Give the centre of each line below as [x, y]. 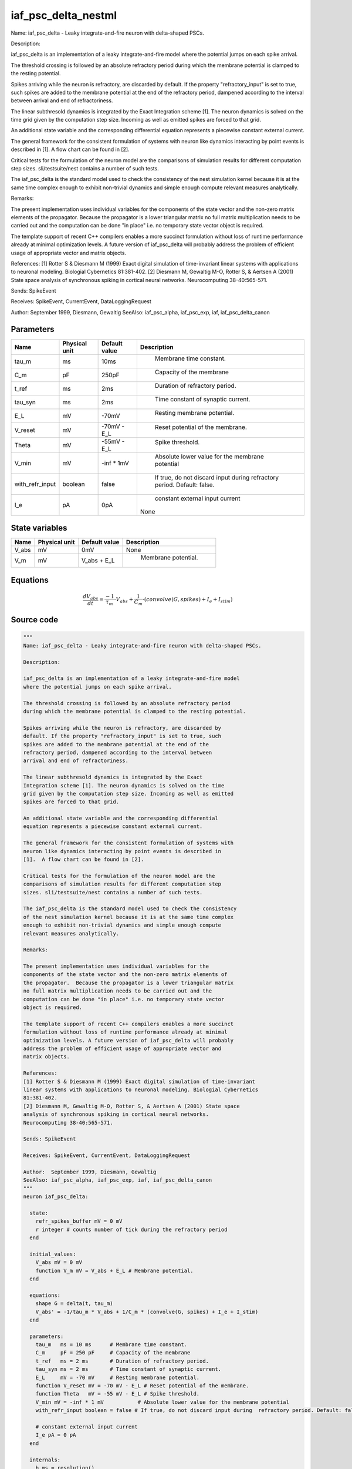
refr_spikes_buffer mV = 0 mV [79, 1221]
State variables [39, 528]
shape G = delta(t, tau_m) [75, 1304]
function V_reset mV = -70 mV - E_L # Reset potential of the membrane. [142, 1386]
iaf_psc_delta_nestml [64, 15]
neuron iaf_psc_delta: [56, 1197]
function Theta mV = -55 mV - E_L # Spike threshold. [118, 1394]
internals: [45, 1460]
